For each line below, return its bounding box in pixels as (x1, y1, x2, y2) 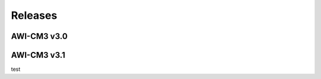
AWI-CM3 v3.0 (11, 31, 68, 41)
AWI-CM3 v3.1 (11, 50, 65, 60)
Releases (11, 9, 58, 22)
